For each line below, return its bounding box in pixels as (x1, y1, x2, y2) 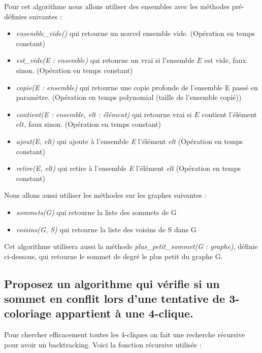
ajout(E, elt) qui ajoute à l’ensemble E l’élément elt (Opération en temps (16, 135, 243, 146)
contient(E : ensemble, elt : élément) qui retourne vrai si (16, 109, 192, 119)
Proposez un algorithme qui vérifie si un (4, 275, 220, 291)
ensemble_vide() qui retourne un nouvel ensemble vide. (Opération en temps (16, 28, 255, 39)
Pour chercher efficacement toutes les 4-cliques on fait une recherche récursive (4, 329, 245, 340)
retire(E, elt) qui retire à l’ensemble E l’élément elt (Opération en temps (16, 163, 241, 173)
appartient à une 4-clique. (55, 305, 193, 321)
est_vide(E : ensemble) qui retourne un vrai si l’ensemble (16, 55, 194, 65)
